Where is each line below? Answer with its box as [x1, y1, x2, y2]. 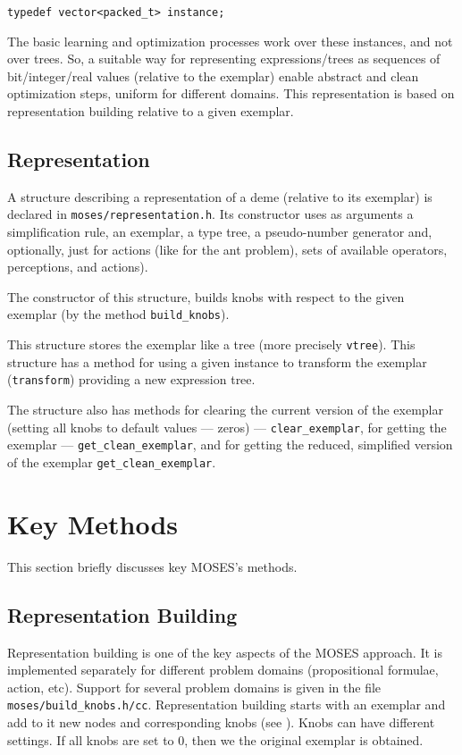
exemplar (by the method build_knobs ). [7, 305, 230, 323]
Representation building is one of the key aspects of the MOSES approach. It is [7, 642, 442, 661]
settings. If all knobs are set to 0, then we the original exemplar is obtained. [7, 730, 424, 749]
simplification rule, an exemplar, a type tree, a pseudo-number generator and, [7, 222, 433, 241]
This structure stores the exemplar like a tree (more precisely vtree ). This [7, 335, 416, 354]
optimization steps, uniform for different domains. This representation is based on [7, 84, 455, 103]
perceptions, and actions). [7, 257, 148, 276]
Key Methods [7, 505, 179, 541]
